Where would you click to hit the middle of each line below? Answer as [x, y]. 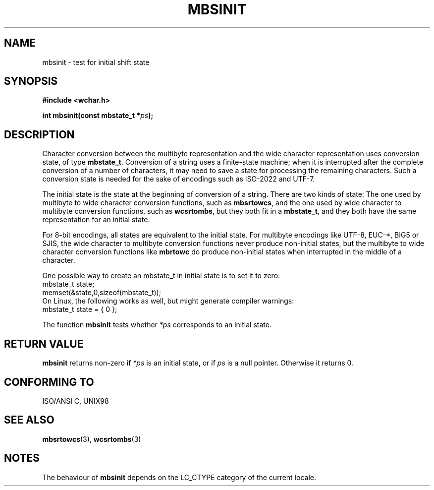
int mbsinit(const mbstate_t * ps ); [98, 116]
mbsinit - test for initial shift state [96, 62]
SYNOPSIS [31, 81]
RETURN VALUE [44, 344]
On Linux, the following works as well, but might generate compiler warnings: [168, 301]
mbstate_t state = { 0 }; [80, 309]
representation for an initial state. [96, 220]
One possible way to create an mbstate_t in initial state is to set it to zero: [161, 276]
